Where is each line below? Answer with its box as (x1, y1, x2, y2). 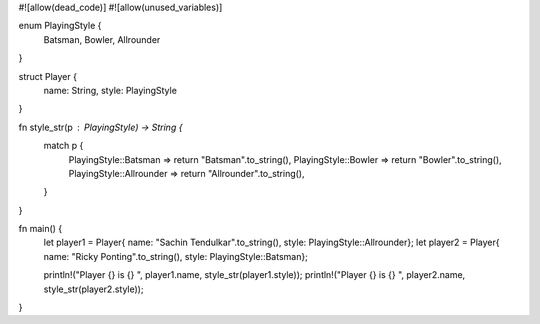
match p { (43, 140, 84, 152)
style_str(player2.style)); (43, 283, 144, 295)
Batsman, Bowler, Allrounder (43, 33, 161, 45)
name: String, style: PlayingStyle (43, 84, 177, 96)
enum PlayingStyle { (18, 20, 102, 32)
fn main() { (18, 223, 63, 235)
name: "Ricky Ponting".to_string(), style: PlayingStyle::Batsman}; (43, 250, 309, 262)
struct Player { (18, 70, 77, 82)
